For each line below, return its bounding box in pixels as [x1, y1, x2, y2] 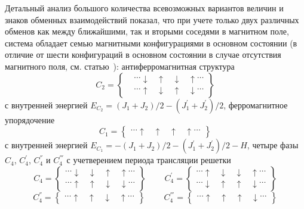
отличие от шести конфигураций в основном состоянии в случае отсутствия [5, 48, 281, 61]
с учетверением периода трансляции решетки [66, 154, 231, 166]
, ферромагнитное [223, 98, 288, 111]
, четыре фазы [247, 139, 299, 151]
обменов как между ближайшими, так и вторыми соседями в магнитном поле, [5, 25, 289, 38]
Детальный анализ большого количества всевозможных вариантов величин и [5, 2, 284, 14]
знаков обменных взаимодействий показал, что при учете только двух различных [5, 13, 299, 26]
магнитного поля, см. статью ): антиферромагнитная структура [5, 60, 235, 72]
